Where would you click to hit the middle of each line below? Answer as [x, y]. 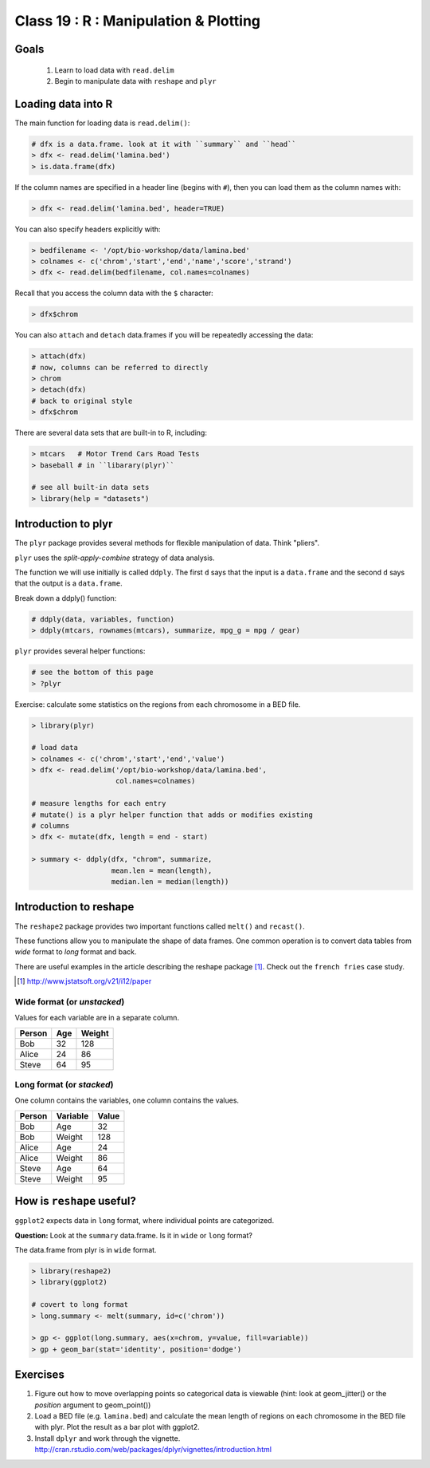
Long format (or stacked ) [64, 1084]
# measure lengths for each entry [99, 803]
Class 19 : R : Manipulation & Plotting [138, 21]
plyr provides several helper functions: [80, 651]
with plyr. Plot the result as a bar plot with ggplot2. [117, 1427]
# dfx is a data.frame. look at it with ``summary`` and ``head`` [164, 144]
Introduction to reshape [74, 907]
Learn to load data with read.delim [114, 70]
